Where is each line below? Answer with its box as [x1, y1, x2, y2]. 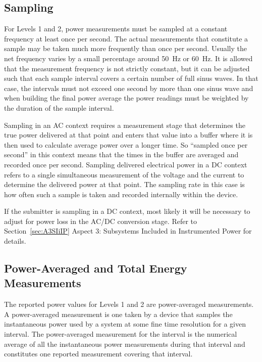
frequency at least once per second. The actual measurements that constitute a [4, 33, 248, 43]
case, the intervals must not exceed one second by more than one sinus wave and [4, 82, 253, 93]
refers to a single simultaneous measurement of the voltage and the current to [4, 169, 244, 179]
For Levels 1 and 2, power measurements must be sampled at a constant [4, 23, 228, 34]
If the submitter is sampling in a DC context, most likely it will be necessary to [4, 206, 250, 216]
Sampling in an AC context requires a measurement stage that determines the [4, 119, 245, 130]
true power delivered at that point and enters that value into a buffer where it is [4, 129, 253, 140]
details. [4, 236, 26, 246]
